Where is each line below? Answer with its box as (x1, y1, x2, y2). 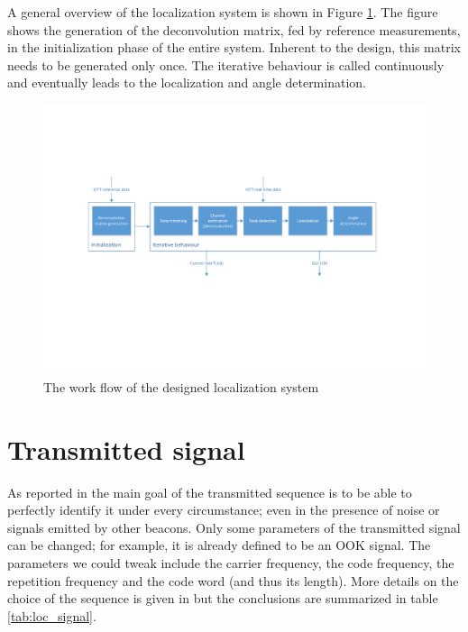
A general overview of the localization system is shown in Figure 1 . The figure (7, 3, 438, 21)
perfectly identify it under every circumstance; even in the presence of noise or (7, 500, 440, 519)
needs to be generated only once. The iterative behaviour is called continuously (7, 55, 445, 74)
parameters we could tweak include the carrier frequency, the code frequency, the (7, 554, 454, 572)
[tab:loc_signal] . (7, 606, 96, 625)
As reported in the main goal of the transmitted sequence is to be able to (7, 482, 412, 501)
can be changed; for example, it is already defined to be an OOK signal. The (7, 536, 431, 554)
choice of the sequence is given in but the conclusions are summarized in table (7, 589, 438, 608)
